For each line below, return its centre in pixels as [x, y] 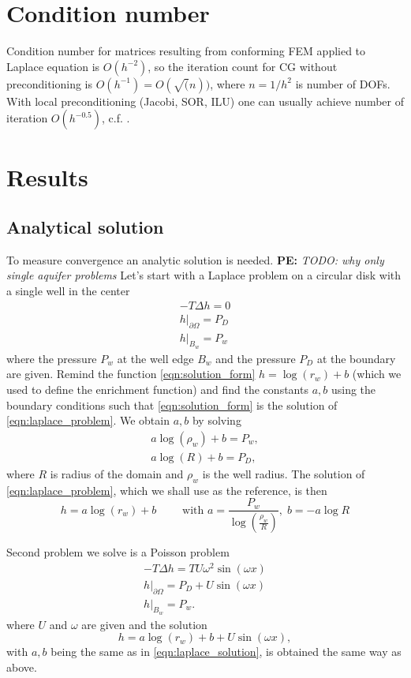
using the [353, 389]
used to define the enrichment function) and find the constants [157, 389]
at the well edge [155, 358]
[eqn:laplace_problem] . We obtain [88, 420]
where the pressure [52, 358]
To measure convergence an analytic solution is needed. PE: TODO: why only [195, 259]
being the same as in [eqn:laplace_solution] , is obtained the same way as [226, 652]
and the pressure [256, 358]
